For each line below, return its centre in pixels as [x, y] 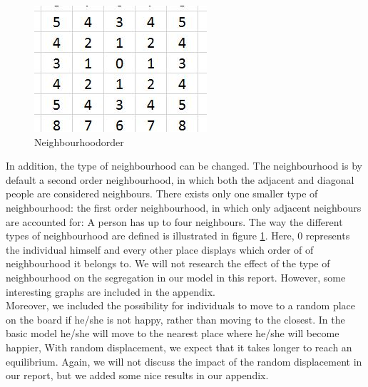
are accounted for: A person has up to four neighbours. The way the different [174, 221]
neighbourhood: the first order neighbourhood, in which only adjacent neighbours [184, 207]
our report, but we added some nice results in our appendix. [137, 375]
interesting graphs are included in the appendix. [111, 291]
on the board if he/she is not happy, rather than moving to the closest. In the [175, 319]
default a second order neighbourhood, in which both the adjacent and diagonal [180, 179]
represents [328, 236]
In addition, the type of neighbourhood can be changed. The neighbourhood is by [184, 166]
